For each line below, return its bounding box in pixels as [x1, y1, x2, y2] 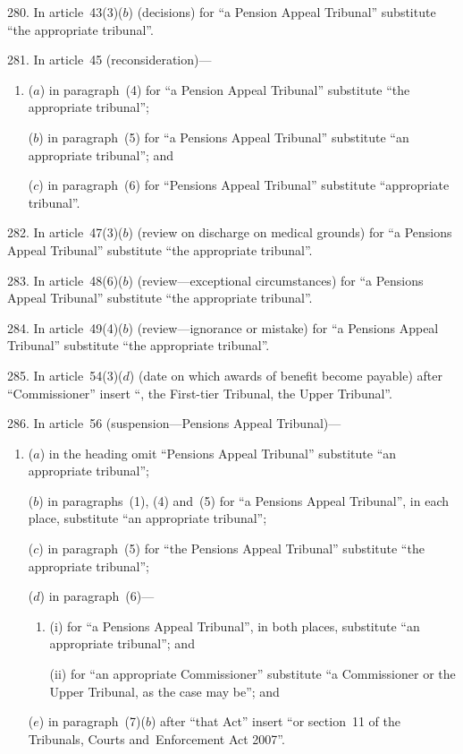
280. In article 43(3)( [7, 3, 123, 21]
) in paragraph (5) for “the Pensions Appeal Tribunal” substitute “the [38, 539, 425, 558]
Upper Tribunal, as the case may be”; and [49, 681, 280, 700]
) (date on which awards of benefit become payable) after [129, 365, 442, 384]
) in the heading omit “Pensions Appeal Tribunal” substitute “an [39, 443, 397, 462]
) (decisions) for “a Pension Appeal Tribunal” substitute [128, 3, 436, 21]
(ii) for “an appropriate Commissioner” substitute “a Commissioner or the [49, 664, 456, 683]
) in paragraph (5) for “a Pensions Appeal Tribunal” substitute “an [38, 127, 409, 146]
